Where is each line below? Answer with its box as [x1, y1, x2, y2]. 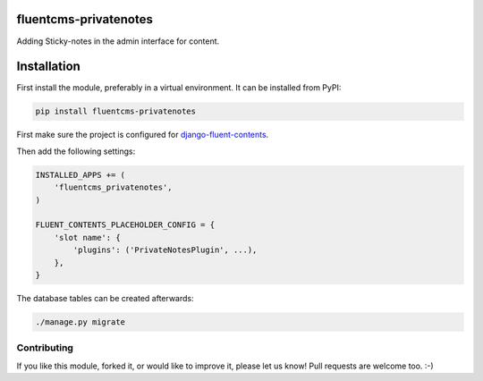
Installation [16, 59, 80, 74]
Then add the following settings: [16, 146, 136, 157]
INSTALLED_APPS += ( [35, 170, 125, 180]
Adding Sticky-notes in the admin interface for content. [16, 36, 220, 47]
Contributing [16, 342, 73, 354]
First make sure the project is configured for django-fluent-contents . [16, 130, 269, 140]
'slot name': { [54, 233, 121, 242]
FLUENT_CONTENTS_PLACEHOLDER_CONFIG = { [35, 220, 215, 230]
